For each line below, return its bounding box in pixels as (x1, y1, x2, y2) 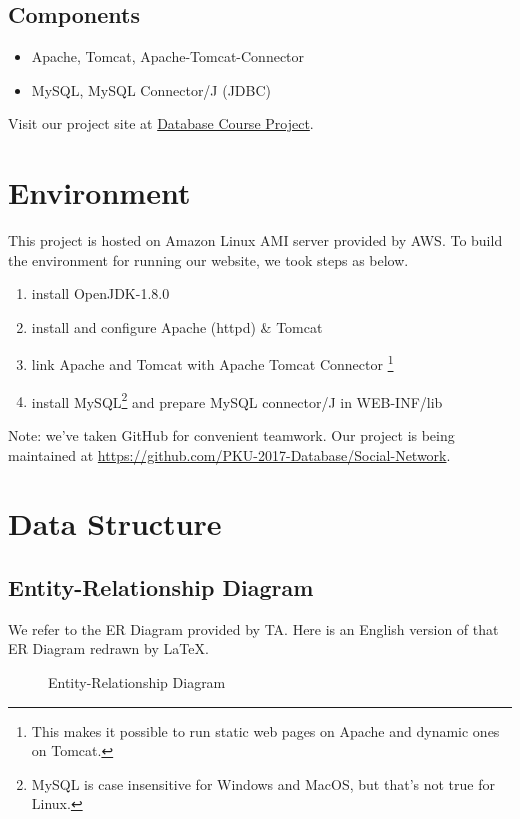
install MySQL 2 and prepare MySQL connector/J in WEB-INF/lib (31, 388, 443, 412)
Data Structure (8, 503, 222, 544)
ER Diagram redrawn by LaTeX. (8, 638, 209, 659)
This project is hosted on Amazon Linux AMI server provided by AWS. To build (8, 230, 503, 251)
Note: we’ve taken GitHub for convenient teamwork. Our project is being (8, 424, 455, 445)
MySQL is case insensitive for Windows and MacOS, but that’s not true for (31, 773, 495, 794)
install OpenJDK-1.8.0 (31, 283, 170, 304)
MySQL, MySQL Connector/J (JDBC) (31, 79, 272, 100)
